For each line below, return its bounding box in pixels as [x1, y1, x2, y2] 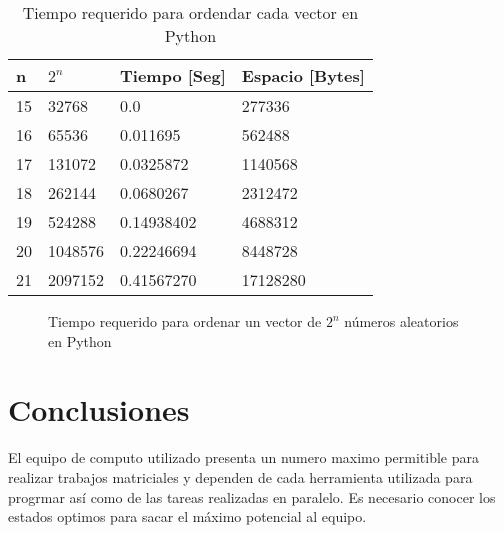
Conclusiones [8, 389, 190, 430]
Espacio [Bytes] [241, 64, 365, 87]
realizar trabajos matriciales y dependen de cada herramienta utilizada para [8, 466, 473, 487]
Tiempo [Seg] [120, 64, 226, 87]
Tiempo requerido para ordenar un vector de [48, 311, 322, 331]
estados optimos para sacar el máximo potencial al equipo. [8, 506, 367, 527]
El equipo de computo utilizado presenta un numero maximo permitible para [8, 447, 480, 468]
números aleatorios [344, 311, 459, 331]
